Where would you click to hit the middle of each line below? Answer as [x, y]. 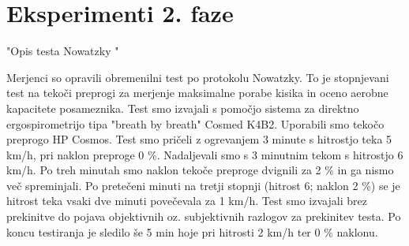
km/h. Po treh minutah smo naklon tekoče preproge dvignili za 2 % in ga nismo [200, 170]
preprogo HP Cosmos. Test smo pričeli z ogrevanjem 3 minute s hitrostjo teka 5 [199, 139]
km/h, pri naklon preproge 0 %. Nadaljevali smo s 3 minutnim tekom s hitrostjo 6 [205, 154]
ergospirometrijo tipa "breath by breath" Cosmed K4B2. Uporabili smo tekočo [195, 123]
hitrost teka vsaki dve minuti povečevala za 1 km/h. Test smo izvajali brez [187, 201]
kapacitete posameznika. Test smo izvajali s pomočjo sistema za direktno [183, 108]
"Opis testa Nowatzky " [63, 51]
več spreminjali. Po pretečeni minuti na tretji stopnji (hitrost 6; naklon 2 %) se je [203, 185]
